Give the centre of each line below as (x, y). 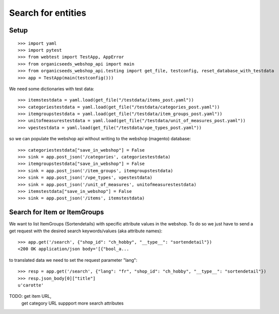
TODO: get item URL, (30, 296)
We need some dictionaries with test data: (52, 89)
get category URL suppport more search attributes (72, 303)
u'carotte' (31, 285)
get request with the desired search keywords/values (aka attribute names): (86, 231)
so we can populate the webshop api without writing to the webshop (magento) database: (100, 139)
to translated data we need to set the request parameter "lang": (73, 260)
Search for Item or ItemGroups (56, 212)
